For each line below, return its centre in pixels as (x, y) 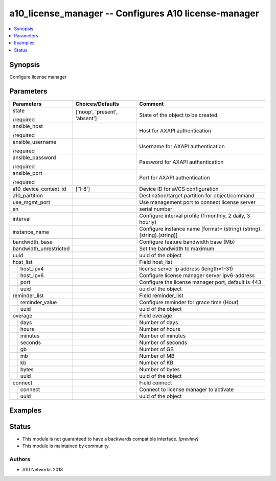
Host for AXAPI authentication (175, 130)
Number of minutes (163, 336)
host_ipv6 (32, 275)
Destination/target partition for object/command (197, 195)
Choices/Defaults (97, 104)
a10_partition (28, 195)
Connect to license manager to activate (187, 390)
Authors (20, 459)
